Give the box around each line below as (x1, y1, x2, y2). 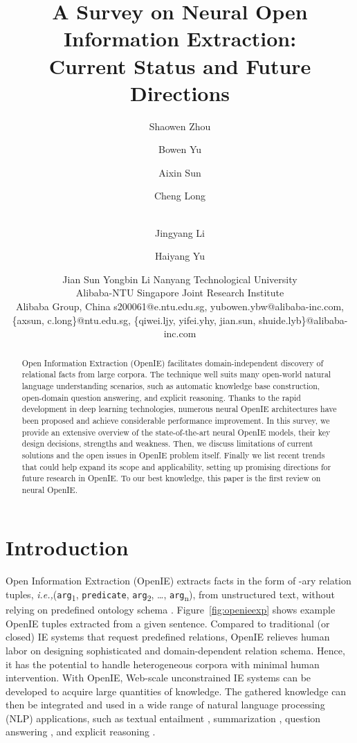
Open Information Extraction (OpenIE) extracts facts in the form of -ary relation (6, 573, 351, 588)
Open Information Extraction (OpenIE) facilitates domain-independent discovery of (21, 357, 324, 368)
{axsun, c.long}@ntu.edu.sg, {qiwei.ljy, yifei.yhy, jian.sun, (12, 312, 256, 327)
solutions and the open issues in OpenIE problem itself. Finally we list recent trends (21, 449, 325, 460)
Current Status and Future (48, 51, 311, 80)
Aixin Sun (158, 165, 201, 179)
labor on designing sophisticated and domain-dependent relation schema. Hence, (6, 643, 345, 657)
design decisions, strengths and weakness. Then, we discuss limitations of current (21, 438, 313, 449)
